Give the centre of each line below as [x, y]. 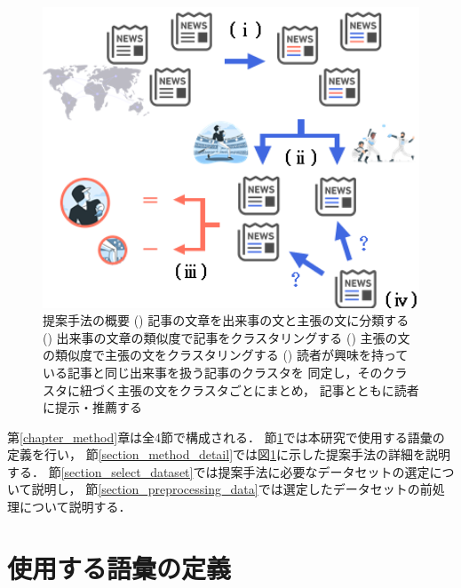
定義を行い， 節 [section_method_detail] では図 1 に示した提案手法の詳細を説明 [229, 454]
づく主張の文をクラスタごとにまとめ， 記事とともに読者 [255, 389]
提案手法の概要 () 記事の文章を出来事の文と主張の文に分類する [226, 320]
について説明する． [75, 507]
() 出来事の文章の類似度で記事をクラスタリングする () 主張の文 [227, 337]
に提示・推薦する [92, 407]
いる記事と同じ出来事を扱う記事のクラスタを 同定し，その [213, 372]
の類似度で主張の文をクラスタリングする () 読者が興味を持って [226, 355]
